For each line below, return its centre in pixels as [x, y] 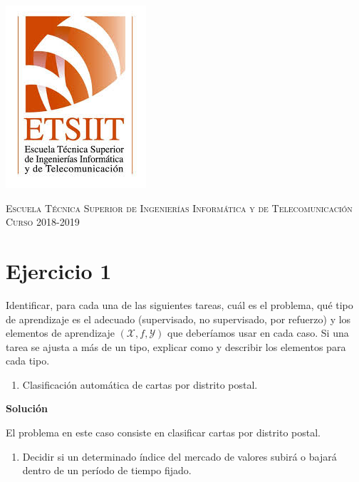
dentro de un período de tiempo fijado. [107, 470]
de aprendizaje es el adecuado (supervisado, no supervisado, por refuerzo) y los [178, 319]
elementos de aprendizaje [60, 333]
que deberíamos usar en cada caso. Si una [258, 333]
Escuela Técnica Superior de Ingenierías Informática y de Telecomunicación [179, 208]
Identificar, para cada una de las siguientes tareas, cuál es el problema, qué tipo [179, 304]
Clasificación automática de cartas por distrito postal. [140, 384]
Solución [27, 408]
